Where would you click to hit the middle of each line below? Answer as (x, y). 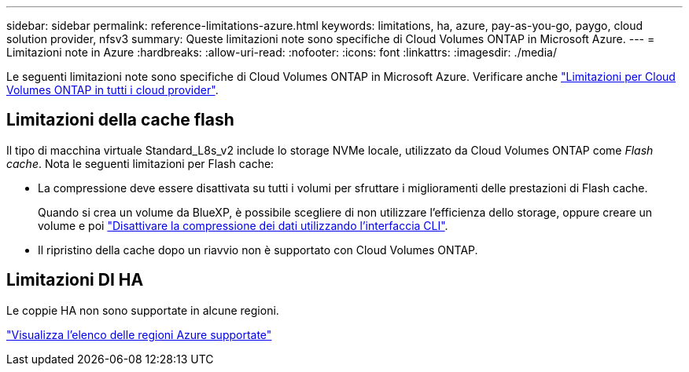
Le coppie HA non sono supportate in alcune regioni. (143, 310)
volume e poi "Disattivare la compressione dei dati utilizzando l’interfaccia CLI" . (243, 225)
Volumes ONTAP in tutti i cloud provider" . (112, 90)
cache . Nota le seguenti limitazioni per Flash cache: (140, 163)
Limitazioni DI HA (75, 280)
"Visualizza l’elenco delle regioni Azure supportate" (139, 334)
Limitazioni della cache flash (120, 120)
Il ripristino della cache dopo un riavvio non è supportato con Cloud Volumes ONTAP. (258, 250)
